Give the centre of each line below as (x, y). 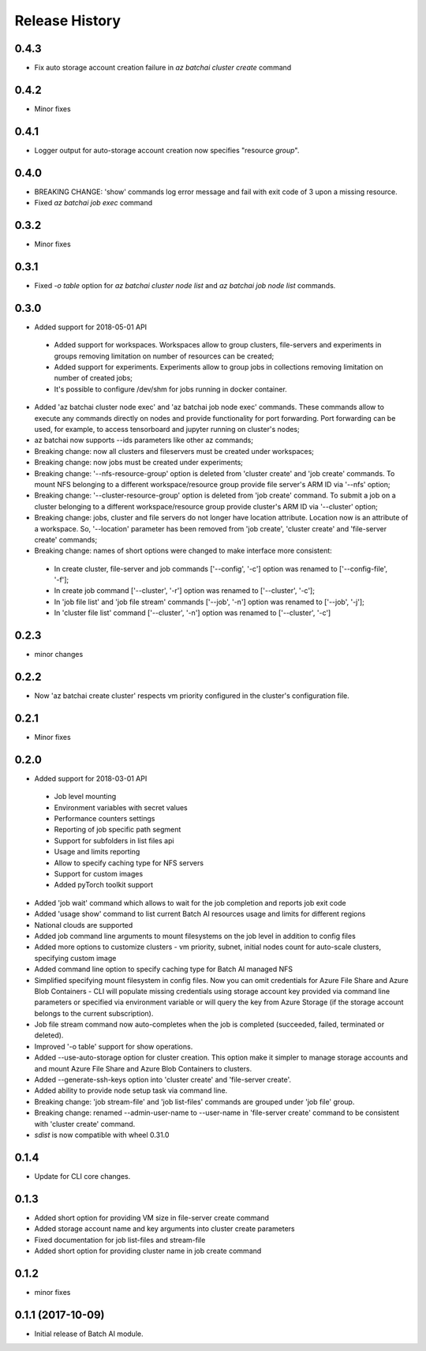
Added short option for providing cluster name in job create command (148, 1251)
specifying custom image (75, 958)
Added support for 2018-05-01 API (91, 327)
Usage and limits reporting (97, 852)
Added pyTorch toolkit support (104, 885)
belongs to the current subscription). (94, 1013)
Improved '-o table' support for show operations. (114, 1046)
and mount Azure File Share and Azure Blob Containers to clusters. (143, 1068)
